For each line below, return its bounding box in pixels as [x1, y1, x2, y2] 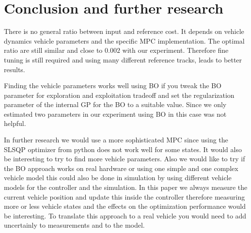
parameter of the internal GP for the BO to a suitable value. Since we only [4, 99, 227, 109]
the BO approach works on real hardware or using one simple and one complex [4, 163, 238, 173]
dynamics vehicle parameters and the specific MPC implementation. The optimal [4, 35, 245, 46]
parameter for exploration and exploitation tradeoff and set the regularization [4, 90, 235, 100]
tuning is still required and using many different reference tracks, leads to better [4, 54, 242, 64]
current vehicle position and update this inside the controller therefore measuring [4, 191, 245, 202]
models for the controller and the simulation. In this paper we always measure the [4, 182, 248, 192]
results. [4, 64, 25, 74]
